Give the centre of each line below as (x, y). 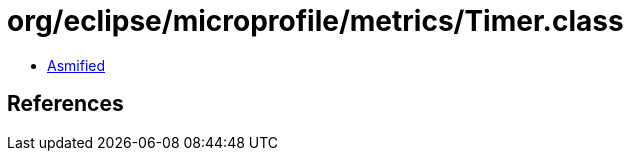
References (65, 104)
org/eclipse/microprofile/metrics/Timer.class (315, 21)
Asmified (76, 65)
